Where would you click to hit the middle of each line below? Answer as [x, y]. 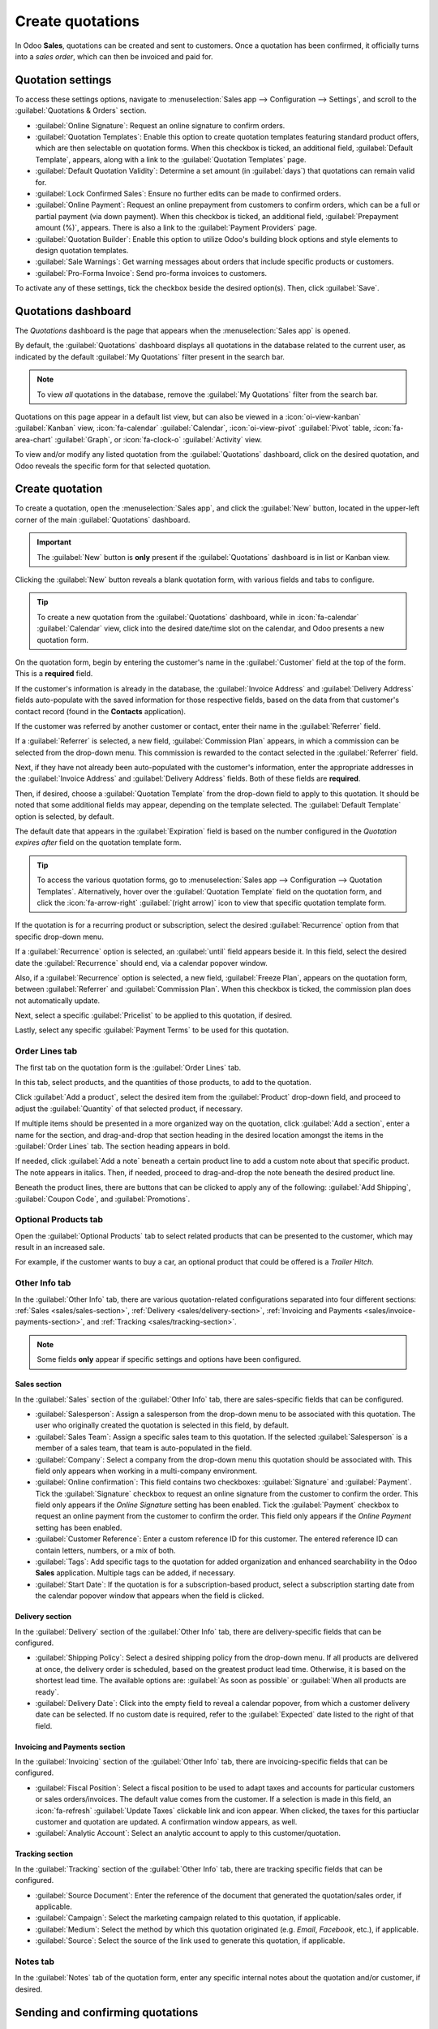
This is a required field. [54, 674]
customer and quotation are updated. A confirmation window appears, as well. [166, 1822]
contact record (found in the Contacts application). [101, 711]
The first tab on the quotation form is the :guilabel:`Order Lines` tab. [128, 1067]
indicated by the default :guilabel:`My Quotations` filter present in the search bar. [150, 356]
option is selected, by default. [64, 816]
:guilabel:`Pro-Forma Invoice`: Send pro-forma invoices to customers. [151, 273]
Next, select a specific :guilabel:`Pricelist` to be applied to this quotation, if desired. [154, 1015]
